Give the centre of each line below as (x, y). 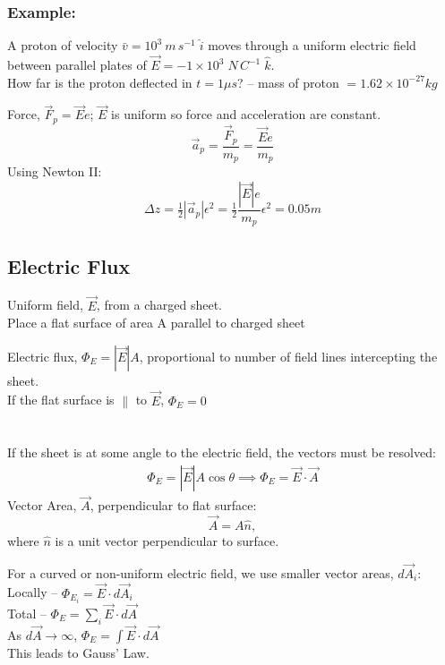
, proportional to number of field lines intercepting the (288, 356)
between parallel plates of (77, 65)
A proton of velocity (63, 45)
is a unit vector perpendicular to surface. (167, 540)
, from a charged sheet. (159, 305)
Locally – (33, 592)
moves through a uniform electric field (312, 45)
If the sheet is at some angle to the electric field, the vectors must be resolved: (222, 452)
